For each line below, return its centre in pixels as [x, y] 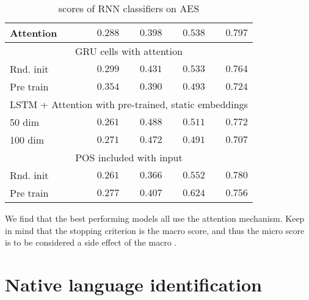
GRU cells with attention [129, 51]
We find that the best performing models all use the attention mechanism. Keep [155, 218]
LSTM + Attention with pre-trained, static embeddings [129, 104]
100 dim [27, 140]
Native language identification [133, 284]
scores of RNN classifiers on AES [129, 8]
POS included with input [129, 157]
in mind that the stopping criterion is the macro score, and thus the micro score [155, 230]
